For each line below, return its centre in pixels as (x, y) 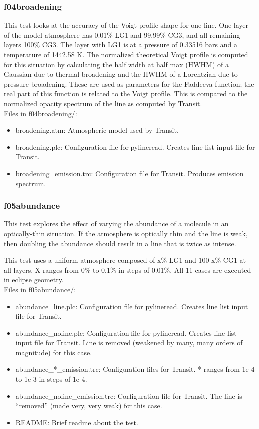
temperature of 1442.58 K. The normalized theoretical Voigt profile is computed (126, 54)
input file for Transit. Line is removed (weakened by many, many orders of (129, 342)
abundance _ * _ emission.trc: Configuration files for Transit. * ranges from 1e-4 (135, 369)
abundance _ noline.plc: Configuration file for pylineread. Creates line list (126, 332)
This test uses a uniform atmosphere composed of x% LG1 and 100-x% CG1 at (125, 260)
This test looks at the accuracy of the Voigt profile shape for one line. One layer (126, 25)
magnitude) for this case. (54, 352)
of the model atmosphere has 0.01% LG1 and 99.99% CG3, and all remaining (122, 35)
